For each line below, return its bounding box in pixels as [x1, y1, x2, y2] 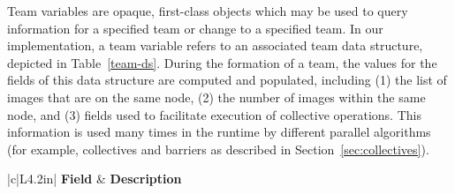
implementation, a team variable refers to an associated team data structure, [7, 36, 423, 55]
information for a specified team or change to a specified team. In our [7, 19, 383, 37]
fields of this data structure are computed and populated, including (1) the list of [7, 71, 447, 89]
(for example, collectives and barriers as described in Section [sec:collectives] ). [7, 139, 429, 158]
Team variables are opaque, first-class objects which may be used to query [7, 2, 408, 19]
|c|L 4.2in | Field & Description [7, 169, 182, 188]
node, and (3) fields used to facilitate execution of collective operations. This [7, 105, 421, 123]
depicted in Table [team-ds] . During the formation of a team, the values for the [7, 53, 437, 71]
